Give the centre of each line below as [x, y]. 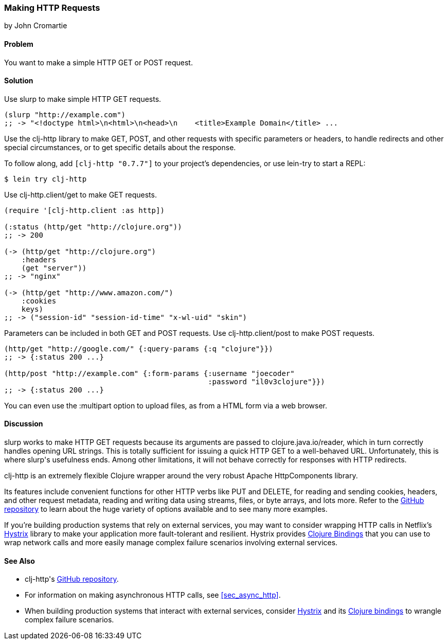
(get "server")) [54, 268]
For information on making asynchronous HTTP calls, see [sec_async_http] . [153, 595]
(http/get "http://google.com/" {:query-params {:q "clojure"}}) [139, 348]
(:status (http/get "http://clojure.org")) [93, 227]
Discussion [24, 424]
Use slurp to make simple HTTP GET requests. [83, 99]
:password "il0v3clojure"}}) [266, 381]
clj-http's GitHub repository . [72, 579]
